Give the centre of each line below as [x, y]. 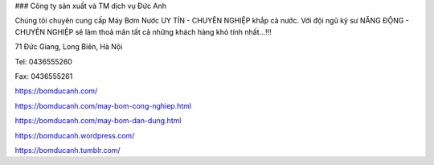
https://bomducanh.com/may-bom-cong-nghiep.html [103, 105]
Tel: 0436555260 [43, 61]
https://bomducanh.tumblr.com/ [68, 150]
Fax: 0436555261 [44, 76]
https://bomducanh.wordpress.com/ [75, 135]
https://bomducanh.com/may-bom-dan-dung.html [98, 121]
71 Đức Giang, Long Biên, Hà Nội [69, 47]
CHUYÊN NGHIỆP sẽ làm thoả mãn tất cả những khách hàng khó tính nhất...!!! [143, 31]
